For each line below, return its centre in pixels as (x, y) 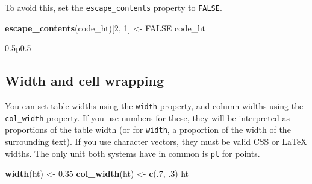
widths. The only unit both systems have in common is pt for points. (133, 153)
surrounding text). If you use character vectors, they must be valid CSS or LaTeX (156, 141)
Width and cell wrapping (84, 81)
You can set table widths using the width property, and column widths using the (154, 106)
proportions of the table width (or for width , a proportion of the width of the (148, 129)
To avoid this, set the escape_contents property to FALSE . (114, 7)
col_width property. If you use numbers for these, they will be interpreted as (147, 117)
